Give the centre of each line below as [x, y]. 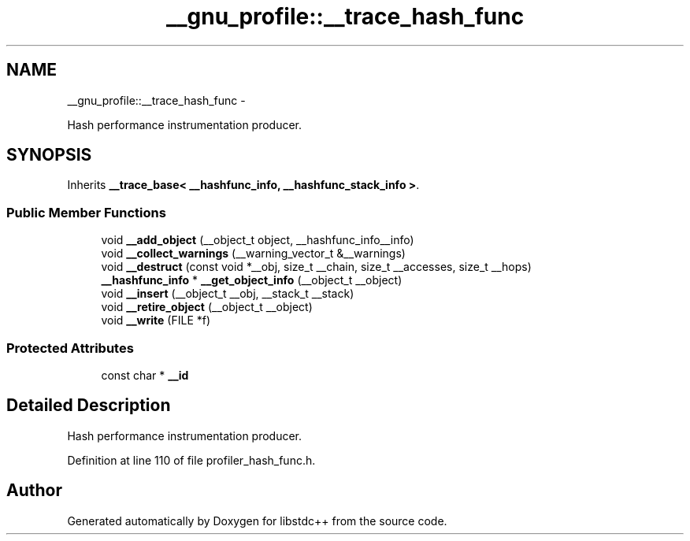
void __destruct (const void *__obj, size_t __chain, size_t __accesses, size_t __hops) [316, 267]
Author [34, 491]
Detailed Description [89, 406]
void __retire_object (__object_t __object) [207, 307]
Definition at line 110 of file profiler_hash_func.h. [191, 460]
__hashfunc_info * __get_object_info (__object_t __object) [252, 280]
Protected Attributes [70, 348]
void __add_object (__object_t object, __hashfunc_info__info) [258, 240]
